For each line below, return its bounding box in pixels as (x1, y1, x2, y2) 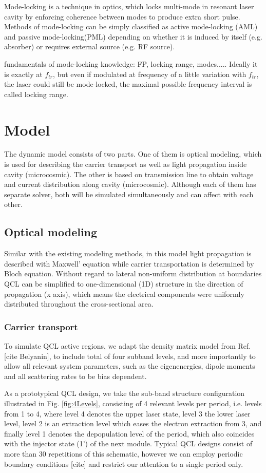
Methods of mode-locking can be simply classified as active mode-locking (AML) (4, 21, 258, 32)
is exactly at (4, 68, 43, 79)
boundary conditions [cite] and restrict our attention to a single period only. (4, 458, 243, 469)
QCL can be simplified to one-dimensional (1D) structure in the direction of (4, 278, 243, 289)
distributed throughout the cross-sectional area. (4, 298, 154, 309)
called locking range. (4, 88, 68, 99)
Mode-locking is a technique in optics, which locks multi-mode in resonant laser (4, 1, 254, 11)
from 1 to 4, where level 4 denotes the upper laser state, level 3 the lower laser (4, 408, 251, 419)
